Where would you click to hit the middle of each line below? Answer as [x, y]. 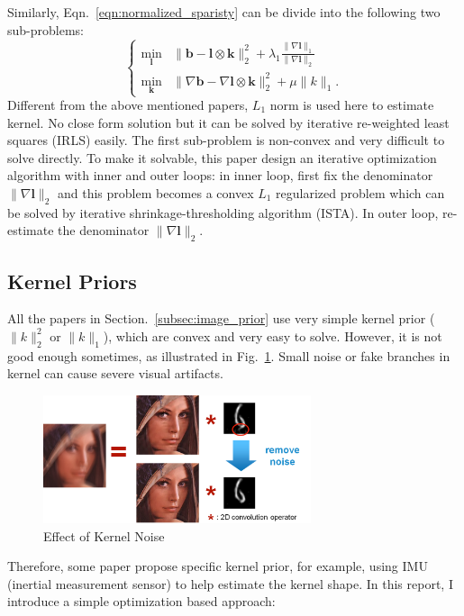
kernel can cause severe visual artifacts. [115, 373]
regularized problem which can [360, 192]
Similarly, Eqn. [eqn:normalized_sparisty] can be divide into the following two [224, 12]
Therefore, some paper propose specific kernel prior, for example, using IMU [218, 566]
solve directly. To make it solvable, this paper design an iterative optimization [222, 157]
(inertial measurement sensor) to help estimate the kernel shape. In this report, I [230, 583]
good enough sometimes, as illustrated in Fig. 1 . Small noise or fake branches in [229, 355]
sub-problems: [45, 29]
